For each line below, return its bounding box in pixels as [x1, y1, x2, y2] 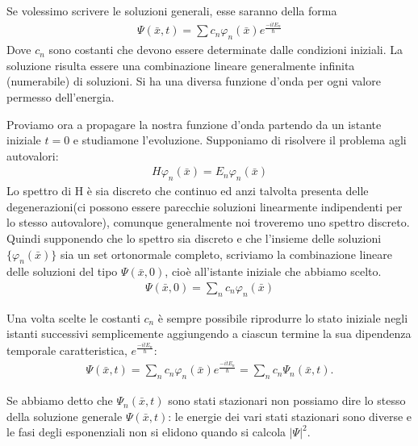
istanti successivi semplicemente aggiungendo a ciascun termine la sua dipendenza [6, 325, 412, 342]
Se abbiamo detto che [6, 392, 113, 409]
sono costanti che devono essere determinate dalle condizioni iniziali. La [48, 41, 403, 58]
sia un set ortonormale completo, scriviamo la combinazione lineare [60, 245, 392, 262]
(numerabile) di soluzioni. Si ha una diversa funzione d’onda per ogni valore [6, 73, 381, 90]
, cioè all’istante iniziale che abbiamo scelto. [165, 263, 382, 280]
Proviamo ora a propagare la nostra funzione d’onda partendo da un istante [6, 115, 382, 132]
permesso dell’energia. [6, 89, 115, 106]
